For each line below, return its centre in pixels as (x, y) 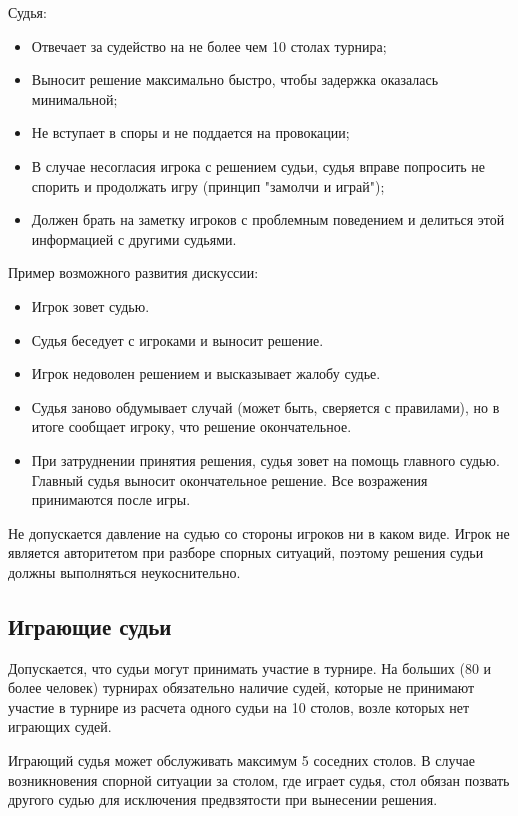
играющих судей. (60, 726)
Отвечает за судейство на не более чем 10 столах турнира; (209, 45)
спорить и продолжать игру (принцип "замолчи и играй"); (208, 185)
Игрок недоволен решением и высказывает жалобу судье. (206, 373)
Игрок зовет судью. (90, 305)
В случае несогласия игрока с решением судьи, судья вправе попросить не (258, 165)
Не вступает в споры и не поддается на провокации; (190, 132)
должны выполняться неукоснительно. (124, 571)
